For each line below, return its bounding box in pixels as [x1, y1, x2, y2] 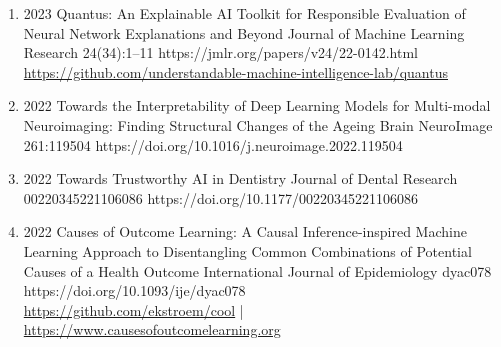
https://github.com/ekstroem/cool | [23, 299, 244, 320]
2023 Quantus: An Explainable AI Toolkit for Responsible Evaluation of [23, 3, 466, 23]
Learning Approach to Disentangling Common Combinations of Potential [23, 240, 472, 261]
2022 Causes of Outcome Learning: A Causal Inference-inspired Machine [23, 221, 467, 242]
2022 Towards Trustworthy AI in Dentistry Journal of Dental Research [23, 168, 458, 189]
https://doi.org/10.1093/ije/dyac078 [23, 280, 246, 301]
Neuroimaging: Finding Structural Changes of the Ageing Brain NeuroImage [23, 114, 493, 135]
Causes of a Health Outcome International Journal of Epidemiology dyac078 [23, 260, 492, 281]
